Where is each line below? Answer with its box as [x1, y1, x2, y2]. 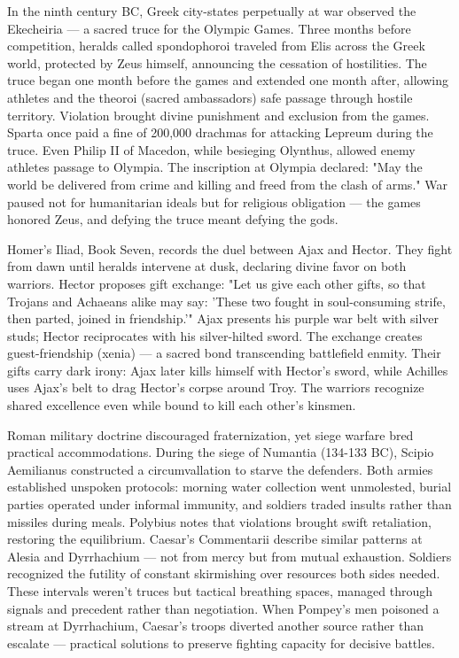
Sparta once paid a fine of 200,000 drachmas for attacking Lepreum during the [7, 123, 433, 142]
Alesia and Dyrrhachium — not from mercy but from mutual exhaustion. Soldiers [7, 546, 452, 565]
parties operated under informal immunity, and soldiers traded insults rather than [7, 495, 452, 514]
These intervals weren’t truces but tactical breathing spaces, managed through [7, 582, 433, 600]
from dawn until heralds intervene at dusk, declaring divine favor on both [7, 257, 407, 275]
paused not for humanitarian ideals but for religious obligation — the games [7, 192, 421, 211]
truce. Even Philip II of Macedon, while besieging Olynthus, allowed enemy [7, 140, 416, 159]
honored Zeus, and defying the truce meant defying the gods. [7, 210, 338, 228]
